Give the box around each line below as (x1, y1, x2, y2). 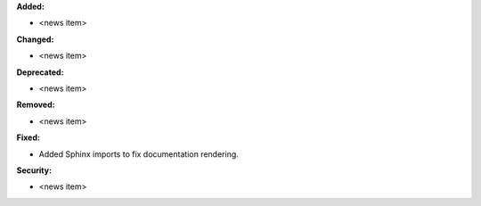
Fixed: (16, 132, 40, 143)
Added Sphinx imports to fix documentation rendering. (38, 148, 240, 160)
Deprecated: (16, 67, 64, 78)
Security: (16, 165, 53, 176)
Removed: (16, 99, 55, 111)
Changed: (16, 34, 54, 45)
